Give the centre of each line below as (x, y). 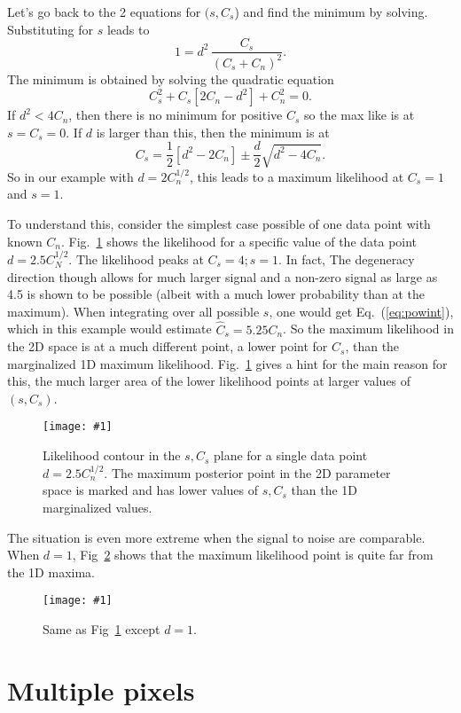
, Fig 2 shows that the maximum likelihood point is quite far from (253, 555)
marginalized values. (98, 507)
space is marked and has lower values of (151, 490)
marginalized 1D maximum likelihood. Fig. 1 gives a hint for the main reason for (227, 363)
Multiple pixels (101, 689)
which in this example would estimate (109, 329)
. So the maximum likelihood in (368, 329)
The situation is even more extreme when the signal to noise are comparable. (216, 537)
